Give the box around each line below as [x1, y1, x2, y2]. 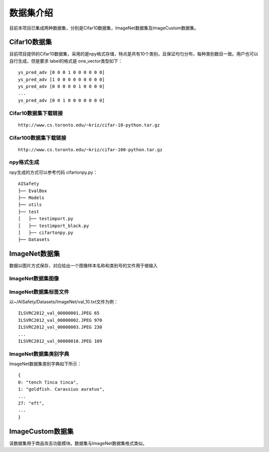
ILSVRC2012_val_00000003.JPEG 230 [18, 324, 102, 330]
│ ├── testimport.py [18, 216, 74, 222]
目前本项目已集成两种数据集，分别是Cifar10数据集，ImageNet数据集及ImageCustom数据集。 [9, 25, 199, 31]
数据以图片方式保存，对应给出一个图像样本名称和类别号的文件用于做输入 [9, 262, 158, 269]
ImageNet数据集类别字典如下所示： [9, 361, 82, 367]
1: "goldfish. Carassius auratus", [18, 387, 105, 392]
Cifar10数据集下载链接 [9, 110, 63, 117]
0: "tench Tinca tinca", [18, 379, 79, 385]
